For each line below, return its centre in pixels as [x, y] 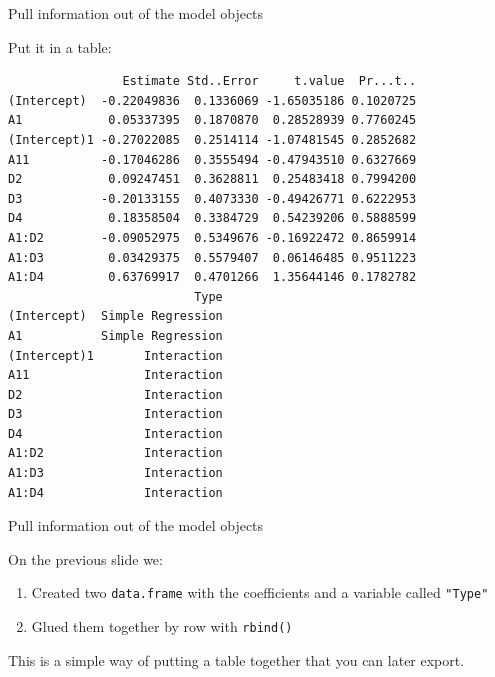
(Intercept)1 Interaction [115, 355]
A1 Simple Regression [115, 335]
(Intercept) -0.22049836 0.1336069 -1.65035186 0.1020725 [212, 100]
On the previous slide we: [85, 558]
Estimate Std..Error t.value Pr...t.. [269, 81]
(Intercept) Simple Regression [115, 316]
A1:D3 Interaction [115, 473]
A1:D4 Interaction [115, 492]
